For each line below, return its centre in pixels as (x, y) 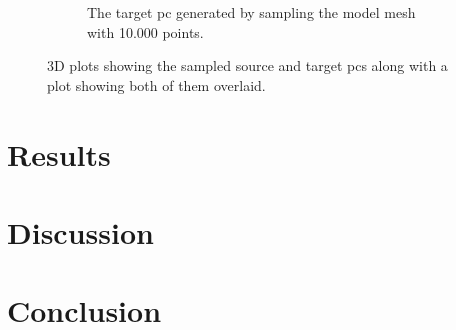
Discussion (80, 231)
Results (59, 153)
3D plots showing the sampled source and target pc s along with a (247, 65)
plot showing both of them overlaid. (156, 84)
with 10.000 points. (145, 31)
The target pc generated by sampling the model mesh (251, 12)
